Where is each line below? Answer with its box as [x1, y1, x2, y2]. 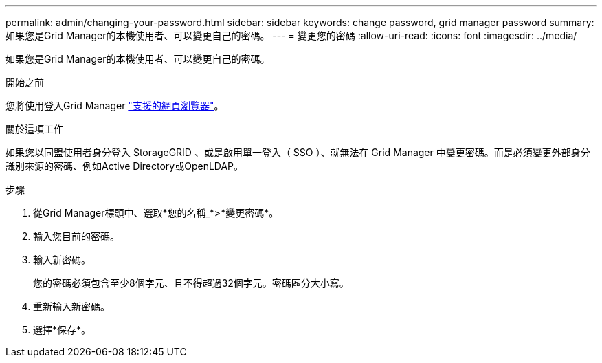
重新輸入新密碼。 [33, 300, 110, 312]
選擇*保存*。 [33, 324, 91, 335]
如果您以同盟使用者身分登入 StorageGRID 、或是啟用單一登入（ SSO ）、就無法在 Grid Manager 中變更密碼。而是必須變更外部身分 [5, 146, 590, 158]
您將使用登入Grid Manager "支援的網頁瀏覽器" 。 [5, 100, 224, 111]
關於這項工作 [5, 123, 63, 135]
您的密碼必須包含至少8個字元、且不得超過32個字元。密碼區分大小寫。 [33, 277, 349, 289]
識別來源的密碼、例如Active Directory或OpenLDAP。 [5, 160, 244, 172]
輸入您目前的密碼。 [33, 230, 120, 242]
